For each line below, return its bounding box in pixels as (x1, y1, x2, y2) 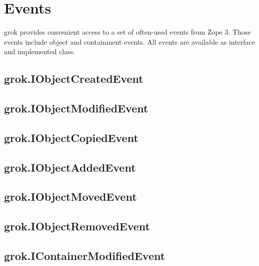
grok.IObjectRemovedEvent (4, 218, 150, 234)
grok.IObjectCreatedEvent (4, 71, 143, 86)
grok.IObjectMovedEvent (4, 189, 137, 204)
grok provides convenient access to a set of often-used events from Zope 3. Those (4, 27, 251, 37)
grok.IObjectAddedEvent (4, 159, 136, 175)
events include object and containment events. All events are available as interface (4, 36, 255, 47)
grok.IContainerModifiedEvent (4, 247, 165, 263)
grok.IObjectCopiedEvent (4, 129, 138, 145)
